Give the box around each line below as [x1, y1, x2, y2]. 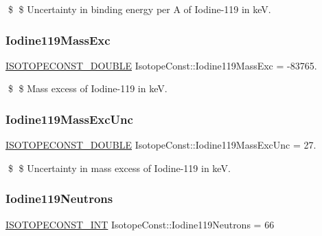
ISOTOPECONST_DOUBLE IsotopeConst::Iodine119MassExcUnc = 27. [5, 138, 317, 152]
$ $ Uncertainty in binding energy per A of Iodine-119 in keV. [8, 2, 271, 16]
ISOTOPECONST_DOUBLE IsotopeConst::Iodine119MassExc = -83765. [5, 58, 317, 72]
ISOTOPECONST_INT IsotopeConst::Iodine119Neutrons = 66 [5, 217, 275, 231]
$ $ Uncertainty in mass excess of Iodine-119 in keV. [8, 160, 231, 175]
